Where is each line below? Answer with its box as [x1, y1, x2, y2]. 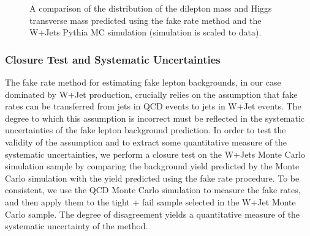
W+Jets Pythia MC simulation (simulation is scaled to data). [29, 26, 262, 39]
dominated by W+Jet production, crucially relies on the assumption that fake [5, 87, 298, 100]
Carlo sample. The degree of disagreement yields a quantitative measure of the [5, 207, 300, 220]
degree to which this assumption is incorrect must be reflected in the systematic [5, 111, 305, 124]
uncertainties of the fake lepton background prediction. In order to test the [5, 124, 286, 136]
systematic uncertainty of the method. [5, 219, 148, 232]
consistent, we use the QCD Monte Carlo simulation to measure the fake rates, [5, 183, 301, 196]
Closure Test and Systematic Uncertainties [5, 51, 221, 67]
